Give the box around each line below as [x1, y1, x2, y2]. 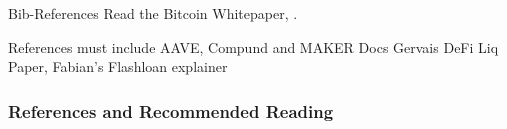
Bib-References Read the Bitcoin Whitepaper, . [8, 3, 298, 23]
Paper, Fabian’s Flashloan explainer [8, 56, 228, 77]
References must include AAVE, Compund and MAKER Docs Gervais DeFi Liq [8, 36, 499, 57]
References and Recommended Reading [8, 98, 334, 123]
